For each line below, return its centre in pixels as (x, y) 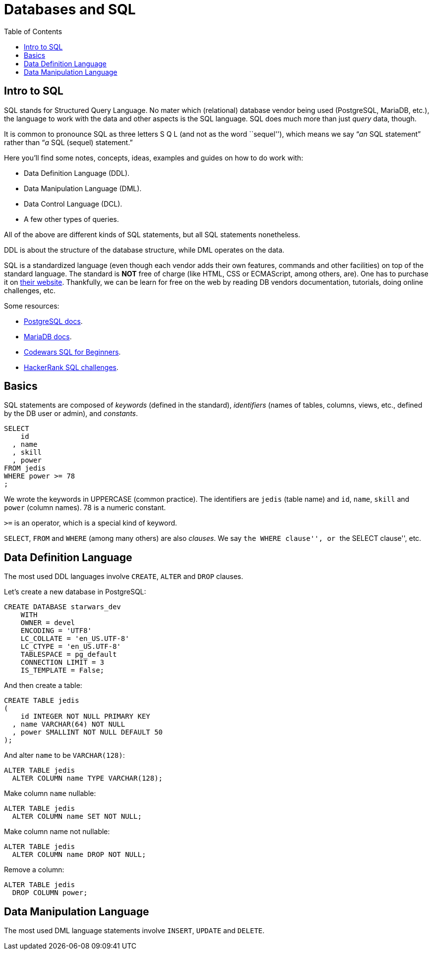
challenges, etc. (30, 290)
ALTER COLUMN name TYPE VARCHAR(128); (87, 778)
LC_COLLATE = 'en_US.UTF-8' (75, 639)
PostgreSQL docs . (53, 321)
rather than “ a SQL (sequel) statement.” (68, 142)
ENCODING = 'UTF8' (56, 631)
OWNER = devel (48, 623)
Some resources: (32, 306)
